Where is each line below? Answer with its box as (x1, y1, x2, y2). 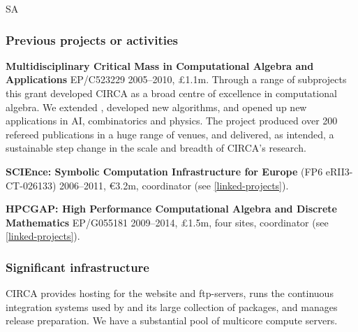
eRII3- (325, 164, 353, 178)
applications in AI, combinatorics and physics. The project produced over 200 (6, 113, 338, 128)
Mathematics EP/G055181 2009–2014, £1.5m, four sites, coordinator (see (6, 215, 329, 229)
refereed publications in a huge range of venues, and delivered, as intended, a (6, 127, 334, 141)
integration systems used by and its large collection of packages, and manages (6, 299, 338, 314)
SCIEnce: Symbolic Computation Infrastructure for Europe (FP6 (6, 164, 323, 178)
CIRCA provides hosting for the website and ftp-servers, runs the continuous (6, 286, 334, 301)
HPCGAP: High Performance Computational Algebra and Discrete (6, 201, 337, 216)
